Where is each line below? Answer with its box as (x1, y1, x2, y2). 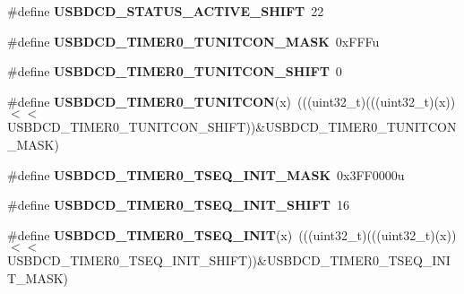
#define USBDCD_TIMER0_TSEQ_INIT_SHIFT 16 (7, 195, 350, 214)
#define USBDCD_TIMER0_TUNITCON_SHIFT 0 (7, 62, 342, 81)
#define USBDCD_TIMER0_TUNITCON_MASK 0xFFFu (7, 31, 380, 50)
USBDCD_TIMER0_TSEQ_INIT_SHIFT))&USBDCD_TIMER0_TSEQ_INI (7, 251, 451, 270)
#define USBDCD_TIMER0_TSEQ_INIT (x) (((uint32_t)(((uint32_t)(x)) (7, 225, 457, 244)
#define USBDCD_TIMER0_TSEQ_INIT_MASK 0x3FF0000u (7, 165, 405, 184)
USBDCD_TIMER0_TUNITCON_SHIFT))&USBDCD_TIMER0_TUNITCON (7, 117, 457, 136)
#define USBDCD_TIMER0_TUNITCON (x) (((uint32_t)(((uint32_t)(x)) (7, 91, 456, 110)
